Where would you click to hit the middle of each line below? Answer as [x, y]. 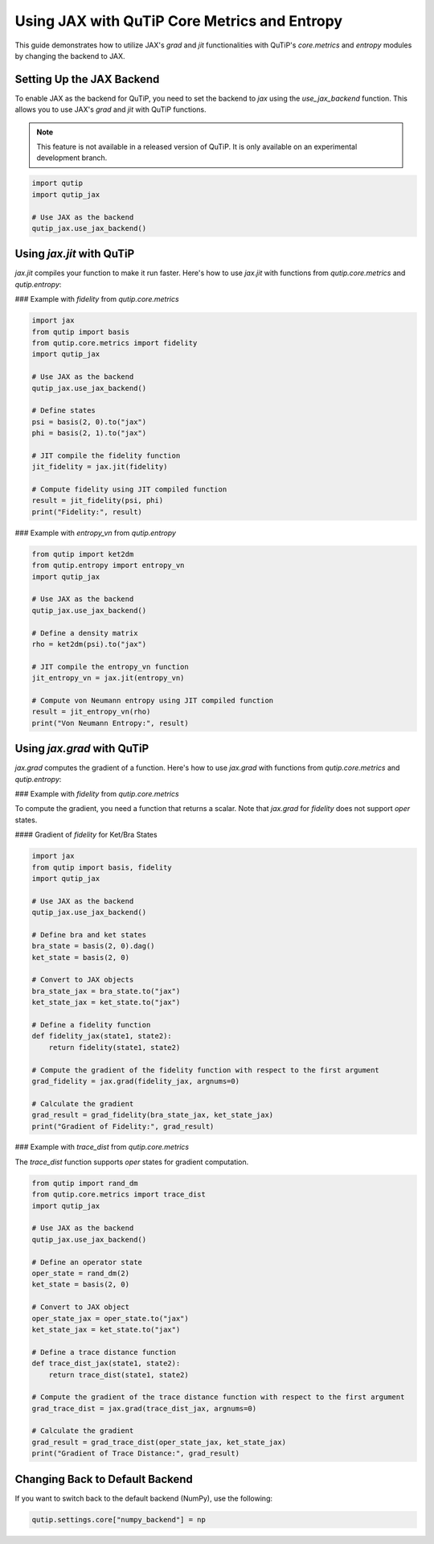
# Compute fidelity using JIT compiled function [129, 490]
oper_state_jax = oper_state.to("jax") [110, 1318]
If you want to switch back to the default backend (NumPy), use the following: [144, 1498]
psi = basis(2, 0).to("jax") [89, 422]
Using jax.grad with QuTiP [82, 749]
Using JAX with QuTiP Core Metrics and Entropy [179, 21]
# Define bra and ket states [89, 935]
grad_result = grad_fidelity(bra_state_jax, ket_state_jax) [153, 1115]
